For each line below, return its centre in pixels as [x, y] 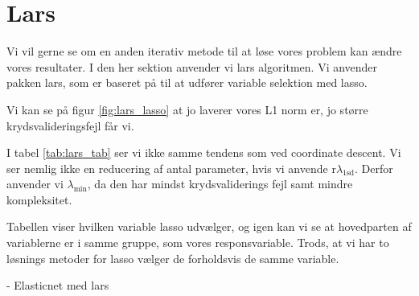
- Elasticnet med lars [58, 285]
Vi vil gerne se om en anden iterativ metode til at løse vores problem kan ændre [204, 51]
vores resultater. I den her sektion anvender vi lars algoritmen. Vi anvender [192, 66]
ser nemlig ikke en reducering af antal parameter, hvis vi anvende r [171, 168]
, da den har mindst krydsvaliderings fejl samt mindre [220, 184]
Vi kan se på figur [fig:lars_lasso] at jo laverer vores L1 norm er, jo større [187, 109]
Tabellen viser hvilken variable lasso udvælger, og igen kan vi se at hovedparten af [209, 226]
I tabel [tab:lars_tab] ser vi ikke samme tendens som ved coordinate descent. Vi [204, 152]
